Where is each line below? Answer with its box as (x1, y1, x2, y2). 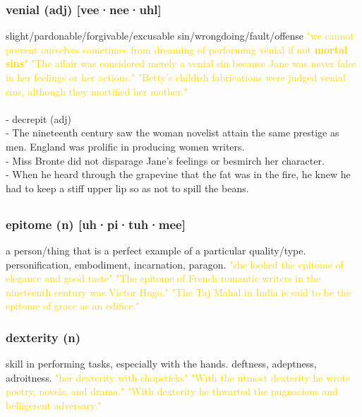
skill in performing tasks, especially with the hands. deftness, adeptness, (6, 356, 317, 371)
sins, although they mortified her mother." (6, 83, 188, 98)
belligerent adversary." (6, 398, 102, 412)
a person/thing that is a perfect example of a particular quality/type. (6, 243, 306, 258)
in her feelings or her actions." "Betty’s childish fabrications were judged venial (6, 70, 346, 84)
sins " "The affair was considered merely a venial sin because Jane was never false (6, 56, 356, 71)
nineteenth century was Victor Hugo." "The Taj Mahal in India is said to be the (6, 284, 351, 299)
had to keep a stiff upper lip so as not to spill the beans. (6, 180, 249, 195)
